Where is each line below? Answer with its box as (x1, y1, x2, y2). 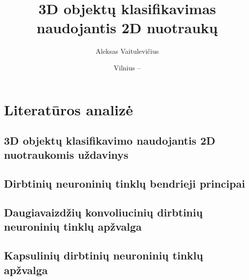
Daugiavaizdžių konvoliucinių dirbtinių (4, 205, 203, 220)
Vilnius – (113, 62, 141, 72)
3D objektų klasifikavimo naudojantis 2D (4, 133, 216, 148)
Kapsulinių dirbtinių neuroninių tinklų (4, 248, 204, 263)
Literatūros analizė (4, 99, 133, 119)
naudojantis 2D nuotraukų (36, 18, 218, 38)
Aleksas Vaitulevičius (95, 46, 159, 56)
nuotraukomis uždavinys (4, 147, 129, 162)
